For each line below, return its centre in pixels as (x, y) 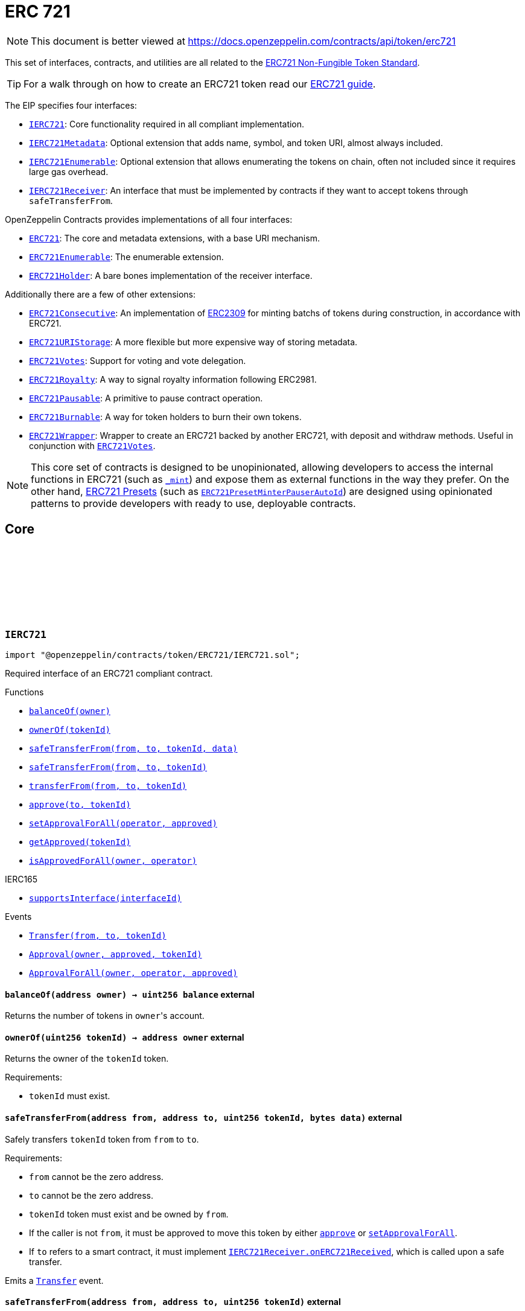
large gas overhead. (69, 171)
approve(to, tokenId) (80, 804)
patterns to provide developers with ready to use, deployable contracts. (193, 503)
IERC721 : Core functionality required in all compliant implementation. (167, 124)
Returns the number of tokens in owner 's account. (105, 1016)
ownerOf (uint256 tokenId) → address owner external (125, 1037)
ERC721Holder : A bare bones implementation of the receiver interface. (171, 275)
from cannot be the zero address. (96, 1176)
